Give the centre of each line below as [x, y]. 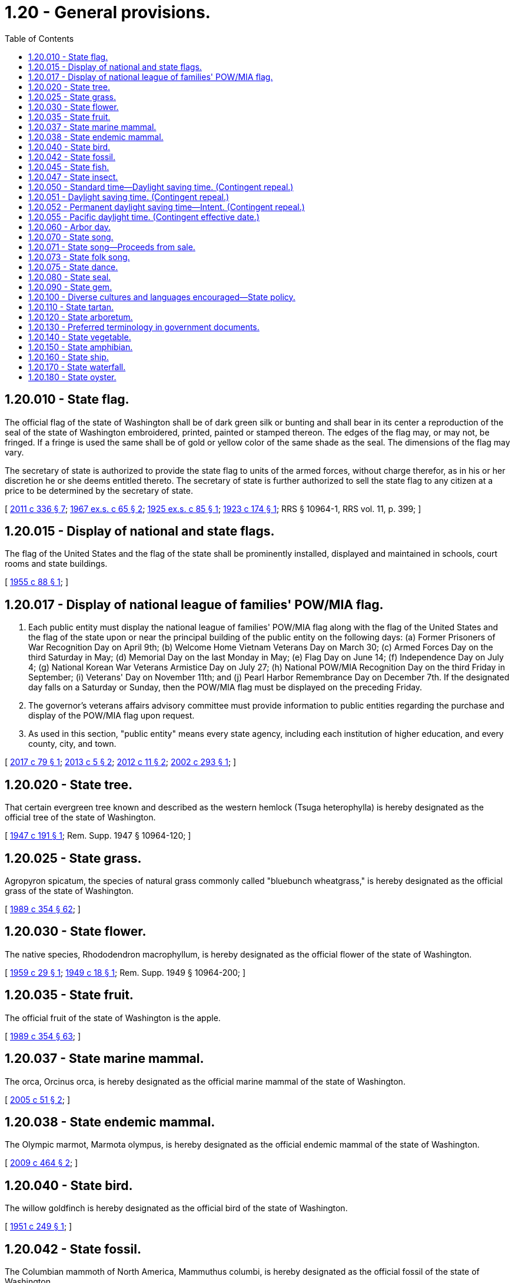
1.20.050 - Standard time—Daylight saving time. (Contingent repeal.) [161, 187]
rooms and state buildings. [56, 564]
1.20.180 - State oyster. [72, 377]
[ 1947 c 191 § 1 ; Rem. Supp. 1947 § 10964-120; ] [98, 836]
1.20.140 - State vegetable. [80, 337]
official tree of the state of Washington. [80, 817]
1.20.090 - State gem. [70, 287]
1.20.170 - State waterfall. [77, 367]
